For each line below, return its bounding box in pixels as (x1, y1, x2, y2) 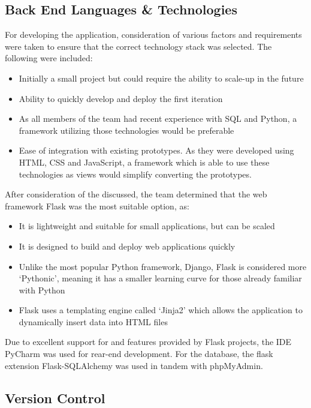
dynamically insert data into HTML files (19, 315, 168, 328)
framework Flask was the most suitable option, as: (5, 199, 189, 212)
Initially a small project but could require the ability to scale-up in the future (19, 71, 304, 84)
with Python (19, 283, 65, 296)
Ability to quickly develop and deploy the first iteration (19, 92, 223, 104)
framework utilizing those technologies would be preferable (19, 124, 234, 136)
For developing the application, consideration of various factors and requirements (5, 28, 302, 41)
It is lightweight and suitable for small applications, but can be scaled (19, 220, 275, 232)
